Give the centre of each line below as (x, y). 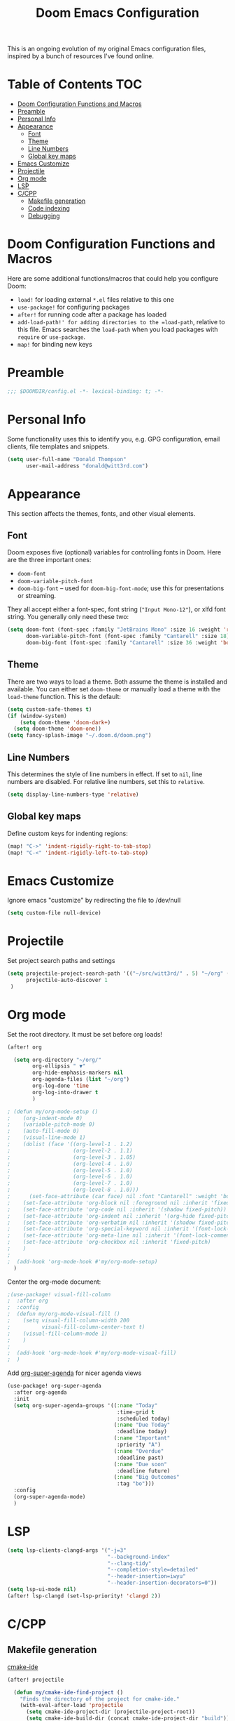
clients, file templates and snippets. (58, 446)
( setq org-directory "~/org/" (57, 1060)
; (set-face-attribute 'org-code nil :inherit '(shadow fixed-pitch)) (117, 1209)
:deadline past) (140, 1458)
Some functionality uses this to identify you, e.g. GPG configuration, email (114, 439)
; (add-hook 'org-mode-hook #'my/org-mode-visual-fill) (92, 1353)
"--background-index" (139, 1557)
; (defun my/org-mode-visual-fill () (64, 1314)
